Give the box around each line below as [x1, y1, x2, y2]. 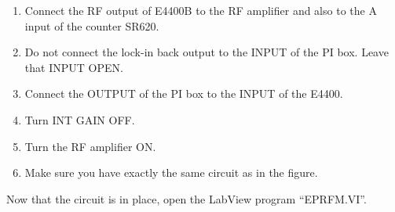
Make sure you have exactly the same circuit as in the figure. [24, 164, 318, 181]
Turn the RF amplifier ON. [24, 138, 156, 154]
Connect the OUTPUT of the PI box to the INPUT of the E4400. [24, 85, 343, 102]
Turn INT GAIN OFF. [24, 111, 135, 128]
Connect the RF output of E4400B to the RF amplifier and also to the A [24, 2, 377, 18]
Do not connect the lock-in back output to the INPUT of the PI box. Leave [24, 44, 389, 60]
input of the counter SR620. [24, 17, 159, 34]
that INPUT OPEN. [24, 59, 123, 75]
